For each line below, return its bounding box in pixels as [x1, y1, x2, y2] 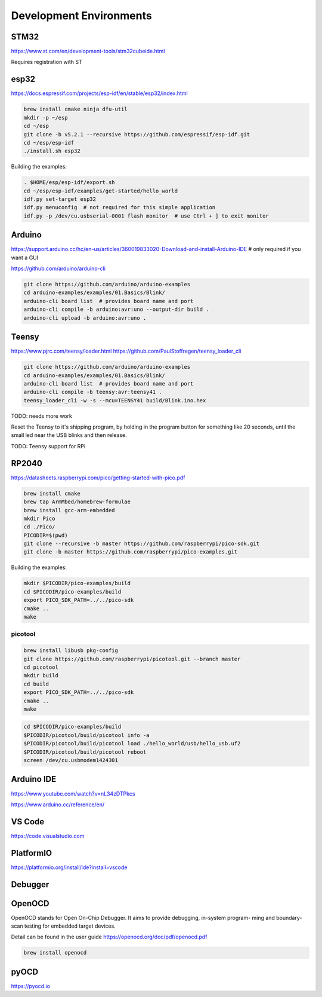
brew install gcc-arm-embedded [23, 507, 116, 513]
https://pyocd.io [11, 982, 51, 989]
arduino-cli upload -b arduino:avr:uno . [23, 314, 147, 321]
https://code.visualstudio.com [11, 832, 85, 839]
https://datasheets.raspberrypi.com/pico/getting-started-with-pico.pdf [11, 474, 185, 481]
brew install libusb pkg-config [23, 647, 119, 654]
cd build [23, 680, 49, 687]
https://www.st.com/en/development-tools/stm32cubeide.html [11, 48, 165, 55]
